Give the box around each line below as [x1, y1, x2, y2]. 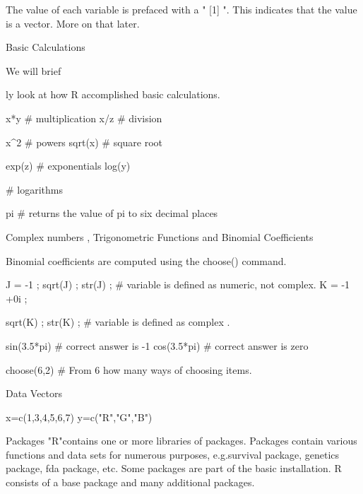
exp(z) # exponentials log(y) [6, 158, 131, 173]
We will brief [6, 63, 61, 78]
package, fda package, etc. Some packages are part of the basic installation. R [6, 461, 342, 476]
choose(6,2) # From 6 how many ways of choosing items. [6, 362, 252, 377]
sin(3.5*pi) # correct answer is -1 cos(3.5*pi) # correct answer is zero [6, 338, 309, 353]
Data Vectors [6, 386, 63, 401]
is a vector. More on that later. [6, 16, 140, 30]
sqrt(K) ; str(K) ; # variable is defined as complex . [6, 314, 230, 329]
